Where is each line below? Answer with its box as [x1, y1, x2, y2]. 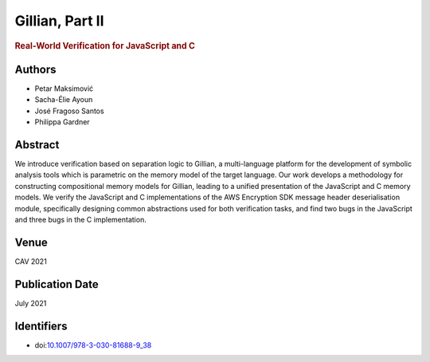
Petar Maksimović [34, 84, 94, 93]
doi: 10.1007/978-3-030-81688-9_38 [34, 340, 152, 350]
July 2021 [14, 298, 47, 308]
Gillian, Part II [14, 12, 104, 30]
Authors [14, 62, 57, 76]
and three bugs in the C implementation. [14, 214, 147, 224]
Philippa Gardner [34, 117, 91, 127]
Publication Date [14, 277, 99, 291]
